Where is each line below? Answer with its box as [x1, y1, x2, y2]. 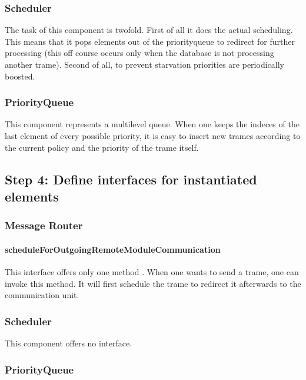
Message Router [5, 218, 83, 233]
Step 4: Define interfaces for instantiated [5, 170, 257, 188]
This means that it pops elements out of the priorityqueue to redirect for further [5, 35, 295, 47]
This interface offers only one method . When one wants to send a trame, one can [5, 266, 299, 277]
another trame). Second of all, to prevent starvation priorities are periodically [5, 58, 284, 70]
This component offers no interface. [5, 337, 132, 349]
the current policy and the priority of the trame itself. [5, 141, 199, 153]
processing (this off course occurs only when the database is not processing [5, 47, 274, 59]
